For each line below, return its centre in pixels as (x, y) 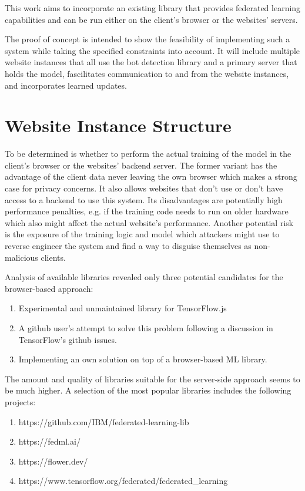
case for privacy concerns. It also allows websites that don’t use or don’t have (144, 188)
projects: (20, 401)
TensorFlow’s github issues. (68, 339)
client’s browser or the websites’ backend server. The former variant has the (141, 165)
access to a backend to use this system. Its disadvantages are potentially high (144, 199)
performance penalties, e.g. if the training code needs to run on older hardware (147, 211)
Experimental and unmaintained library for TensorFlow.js (123, 308)
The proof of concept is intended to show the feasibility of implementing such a (148, 39)
